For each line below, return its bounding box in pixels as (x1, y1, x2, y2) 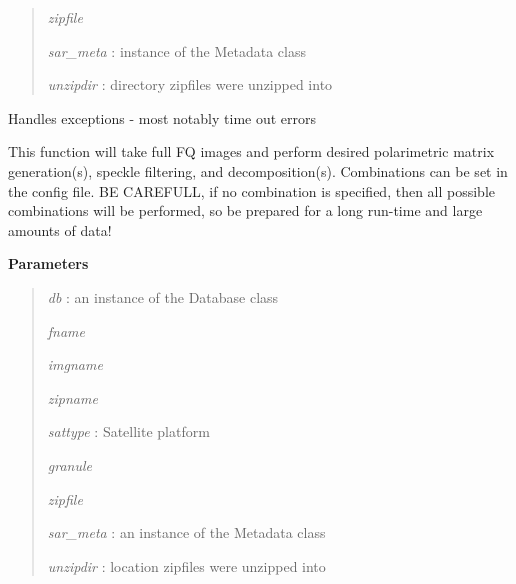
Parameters (8, 253, 89, 274)
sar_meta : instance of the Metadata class (47, 40, 307, 61)
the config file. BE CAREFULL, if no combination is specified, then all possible (8, 180, 496, 201)
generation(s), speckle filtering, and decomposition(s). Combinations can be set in (8, 160, 508, 181)
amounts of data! (8, 219, 112, 240)
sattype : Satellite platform (47, 421, 210, 442)
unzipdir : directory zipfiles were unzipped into (47, 74, 333, 95)
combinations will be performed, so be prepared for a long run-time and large (8, 200, 483, 221)
